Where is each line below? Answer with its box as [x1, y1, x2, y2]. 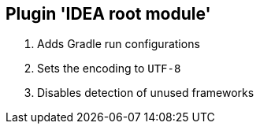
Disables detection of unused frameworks [37, 86, 254, 100]
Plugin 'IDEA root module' [6, 4, 211, 24]
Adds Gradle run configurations [37, 37, 200, 51]
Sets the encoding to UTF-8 [37, 61, 181, 76]
